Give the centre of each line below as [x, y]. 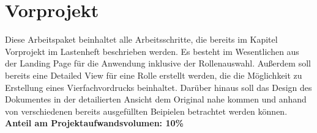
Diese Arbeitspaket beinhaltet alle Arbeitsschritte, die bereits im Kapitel [141, 39]
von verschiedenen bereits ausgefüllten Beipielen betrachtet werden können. [146, 111]
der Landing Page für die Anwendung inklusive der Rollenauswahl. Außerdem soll [158, 63]
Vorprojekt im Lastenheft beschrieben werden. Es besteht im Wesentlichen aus [152, 51]
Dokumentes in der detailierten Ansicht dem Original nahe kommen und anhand [156, 99]
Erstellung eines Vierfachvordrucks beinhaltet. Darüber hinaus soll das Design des [158, 87]
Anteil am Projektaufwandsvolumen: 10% [94, 123]
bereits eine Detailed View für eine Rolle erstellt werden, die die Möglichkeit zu [154, 75]
